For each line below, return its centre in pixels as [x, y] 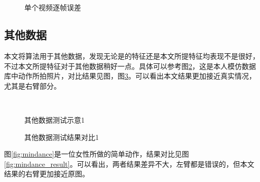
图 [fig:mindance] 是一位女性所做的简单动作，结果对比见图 [97, 154]
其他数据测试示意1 [54, 119]
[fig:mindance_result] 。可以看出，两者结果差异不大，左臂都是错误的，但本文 [129, 163]
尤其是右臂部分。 [32, 85]
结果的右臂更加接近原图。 [47, 174]
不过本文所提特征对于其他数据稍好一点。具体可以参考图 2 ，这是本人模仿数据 [130, 66]
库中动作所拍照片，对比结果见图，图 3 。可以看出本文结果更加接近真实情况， [130, 76]
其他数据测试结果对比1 [62, 137]
